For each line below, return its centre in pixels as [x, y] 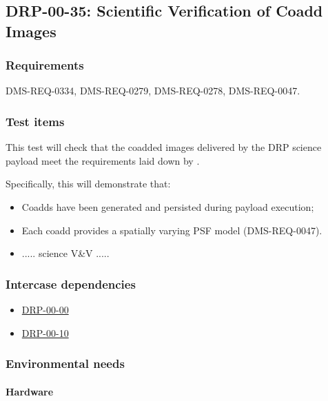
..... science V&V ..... [65, 253]
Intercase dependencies [71, 284]
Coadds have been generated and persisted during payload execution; [168, 206]
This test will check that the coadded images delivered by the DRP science [164, 147]
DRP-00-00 [45, 309]
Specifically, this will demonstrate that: [88, 184]
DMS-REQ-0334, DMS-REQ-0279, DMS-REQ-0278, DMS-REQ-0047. [153, 91]
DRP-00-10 [45, 332]
